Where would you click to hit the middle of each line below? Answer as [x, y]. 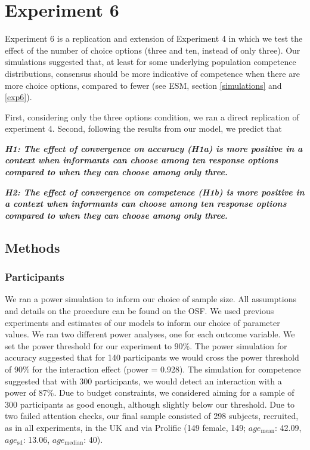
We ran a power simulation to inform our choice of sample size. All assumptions [151, 299]
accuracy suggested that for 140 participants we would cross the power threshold [152, 357]
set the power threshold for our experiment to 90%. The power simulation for [146, 345]
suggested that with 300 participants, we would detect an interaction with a [143, 381]
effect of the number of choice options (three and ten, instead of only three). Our [153, 50]
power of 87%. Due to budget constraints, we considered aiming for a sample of [150, 392]
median [74, 443]
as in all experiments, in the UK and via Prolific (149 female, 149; [125, 427]
